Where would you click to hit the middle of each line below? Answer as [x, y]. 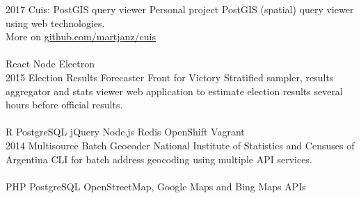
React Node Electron [50, 64]
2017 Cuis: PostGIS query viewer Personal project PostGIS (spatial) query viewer [180, 9]
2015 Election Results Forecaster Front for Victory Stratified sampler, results [170, 77]
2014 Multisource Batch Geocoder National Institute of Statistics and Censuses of [180, 145]
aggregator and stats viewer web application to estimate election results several [174, 91]
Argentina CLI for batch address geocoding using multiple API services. [159, 159]
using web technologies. [55, 23]
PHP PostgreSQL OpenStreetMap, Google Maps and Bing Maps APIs [156, 186]
